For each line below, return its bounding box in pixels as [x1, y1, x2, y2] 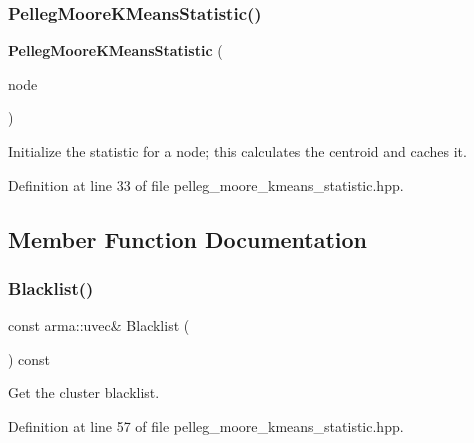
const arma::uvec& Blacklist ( [8, 315, 190, 336]
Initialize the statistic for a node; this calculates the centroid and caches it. [8, 141, 467, 161]
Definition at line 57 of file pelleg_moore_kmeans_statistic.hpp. [8, 415, 404, 436]
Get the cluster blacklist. [8, 382, 160, 403]
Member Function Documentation [8, 223, 368, 254]
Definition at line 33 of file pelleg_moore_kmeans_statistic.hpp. [8, 174, 404, 195]
